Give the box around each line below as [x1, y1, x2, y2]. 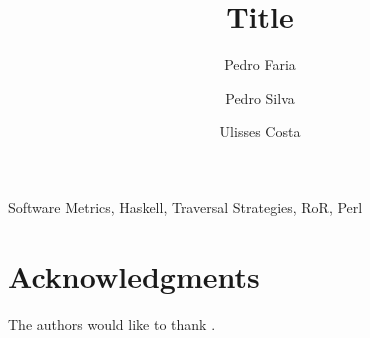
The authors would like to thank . [8, 313, 216, 334]
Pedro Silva [225, 87, 295, 108]
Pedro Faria [224, 54, 296, 75]
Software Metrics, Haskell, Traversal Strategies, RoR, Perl [8, 196, 363, 217]
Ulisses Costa [219, 121, 301, 142]
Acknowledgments [8, 255, 260, 296]
